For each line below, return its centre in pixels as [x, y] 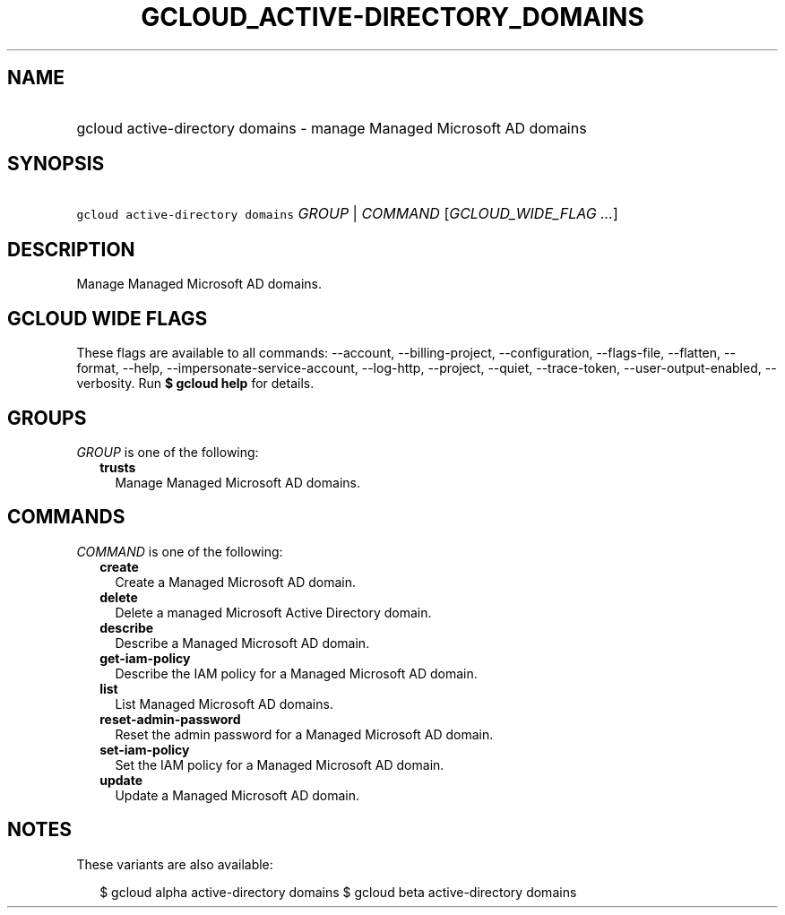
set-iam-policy [145, 749]
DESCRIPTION [71, 249]
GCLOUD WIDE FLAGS [108, 318]
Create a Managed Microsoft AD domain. [236, 582]
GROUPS [47, 418]
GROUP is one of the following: [168, 452]
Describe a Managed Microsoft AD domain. [242, 643]
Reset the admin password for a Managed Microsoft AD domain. [304, 734]
